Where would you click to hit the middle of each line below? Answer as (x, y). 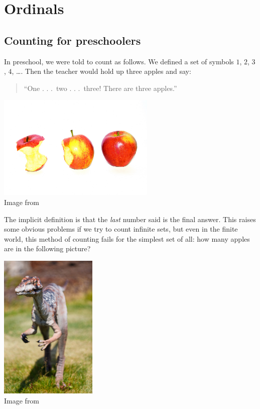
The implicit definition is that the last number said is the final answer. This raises (130, 219)
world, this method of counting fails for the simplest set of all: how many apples (127, 238)
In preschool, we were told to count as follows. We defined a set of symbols (119, 61)
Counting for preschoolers (73, 40)
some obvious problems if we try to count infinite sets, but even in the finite (121, 229)
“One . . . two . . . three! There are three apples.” (100, 88)
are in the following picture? (47, 248)
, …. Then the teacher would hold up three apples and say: (101, 71)
